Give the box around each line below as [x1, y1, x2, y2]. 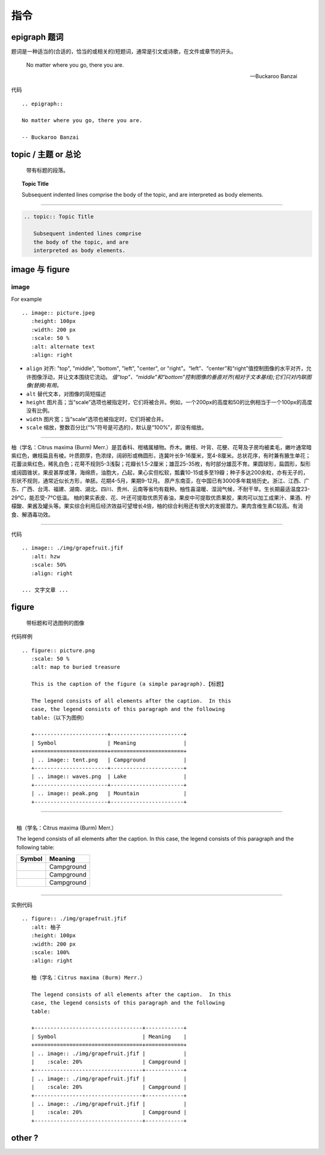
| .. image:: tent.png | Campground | [31, 756, 187, 763]
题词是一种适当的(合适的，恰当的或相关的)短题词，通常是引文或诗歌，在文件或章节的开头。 [11, 48, 237, 55]
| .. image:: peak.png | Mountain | [31, 790, 187, 797]
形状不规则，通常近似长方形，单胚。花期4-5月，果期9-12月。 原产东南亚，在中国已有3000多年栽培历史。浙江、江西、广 [11, 477, 310, 484]
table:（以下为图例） [31, 714, 87, 721]
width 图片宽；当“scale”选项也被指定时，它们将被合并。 [26, 415, 167, 422]
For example [11, 295, 42, 303]
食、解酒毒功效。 [11, 511, 54, 518]
